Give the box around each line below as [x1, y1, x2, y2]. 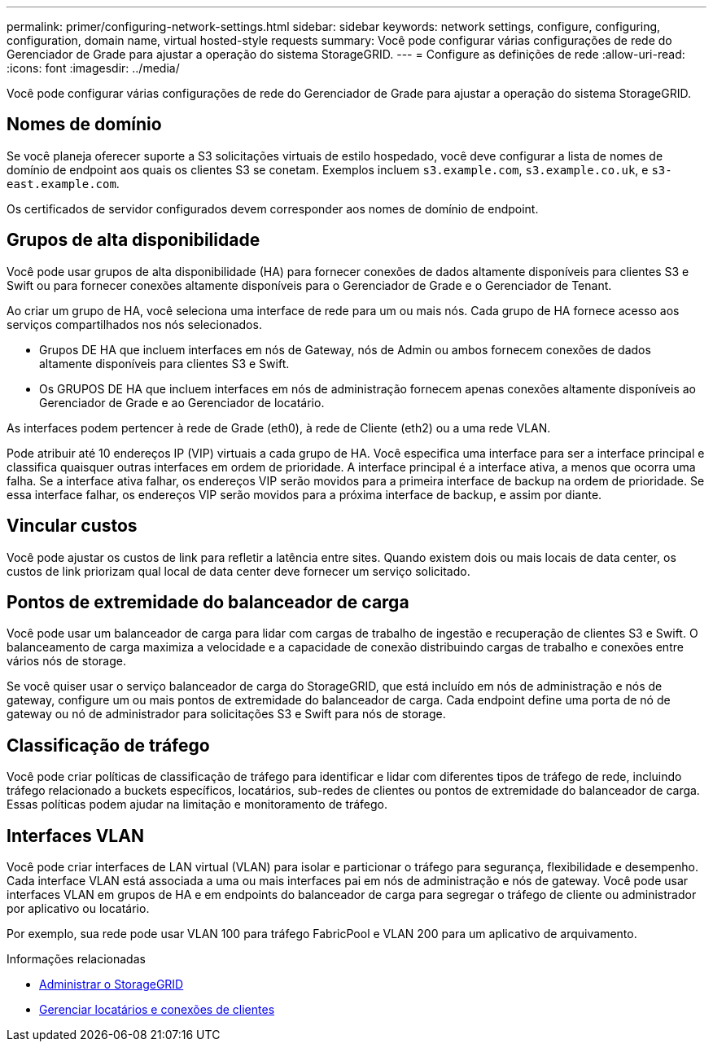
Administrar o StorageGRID [39, 977, 184, 992]
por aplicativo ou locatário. [7, 901, 150, 916]
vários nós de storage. [7, 654, 126, 669]
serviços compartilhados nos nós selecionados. [7, 317, 262, 331]
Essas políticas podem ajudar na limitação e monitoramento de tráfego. [7, 797, 388, 812]
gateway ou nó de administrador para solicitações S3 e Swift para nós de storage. [7, 707, 446, 721]
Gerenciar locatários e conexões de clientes [39, 1002, 275, 1017]
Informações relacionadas [7, 952, 146, 967]
